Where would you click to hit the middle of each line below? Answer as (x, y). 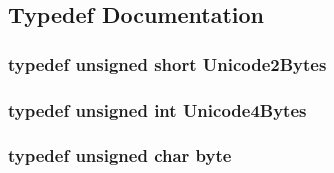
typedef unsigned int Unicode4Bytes (157, 109)
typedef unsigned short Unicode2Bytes (167, 63)
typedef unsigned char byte (120, 155)
